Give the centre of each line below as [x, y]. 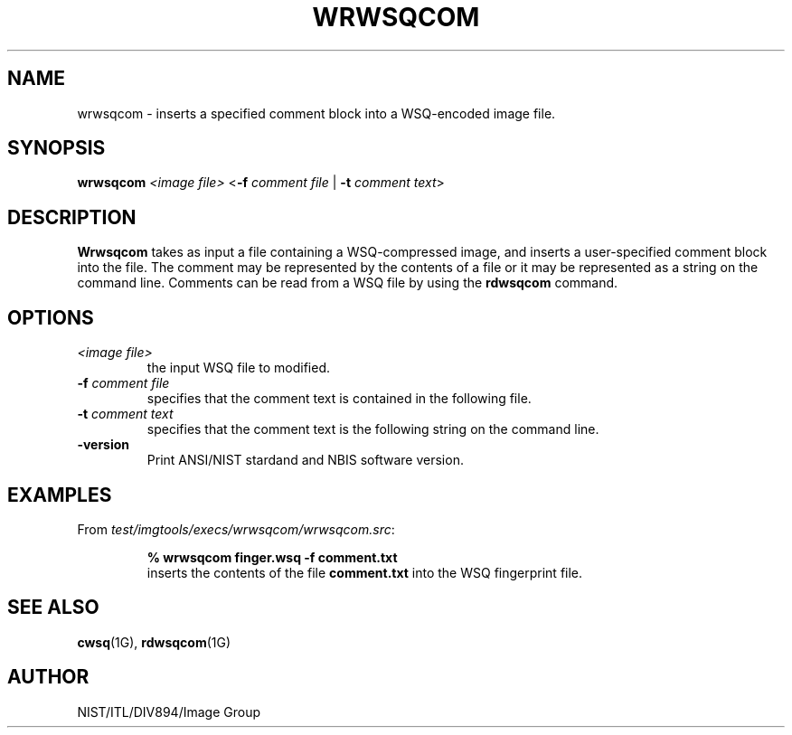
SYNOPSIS [57, 148]
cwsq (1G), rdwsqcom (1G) [154, 642]
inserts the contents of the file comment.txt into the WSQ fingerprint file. [365, 572]
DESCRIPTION [72, 217]
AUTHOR [48, 677]
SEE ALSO [53, 608]
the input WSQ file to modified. [239, 368]
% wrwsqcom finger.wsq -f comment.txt [272, 557]
